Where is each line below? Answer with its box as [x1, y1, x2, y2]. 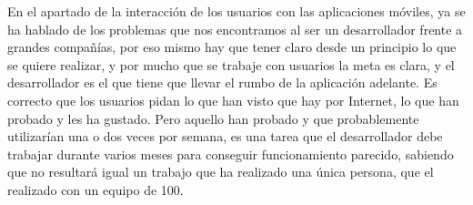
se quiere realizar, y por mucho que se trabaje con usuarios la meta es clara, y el [7, 55, 455, 74]
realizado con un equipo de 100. [7, 179, 184, 199]
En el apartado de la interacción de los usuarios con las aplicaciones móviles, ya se [7, 2, 466, 20]
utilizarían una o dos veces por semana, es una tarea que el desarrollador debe [7, 127, 443, 146]
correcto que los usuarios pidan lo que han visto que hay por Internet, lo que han [7, 90, 459, 109]
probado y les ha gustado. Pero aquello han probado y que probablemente [7, 108, 419, 128]
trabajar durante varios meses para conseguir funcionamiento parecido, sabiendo [7, 144, 454, 163]
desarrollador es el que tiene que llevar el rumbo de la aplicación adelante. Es [7, 73, 438, 92]
